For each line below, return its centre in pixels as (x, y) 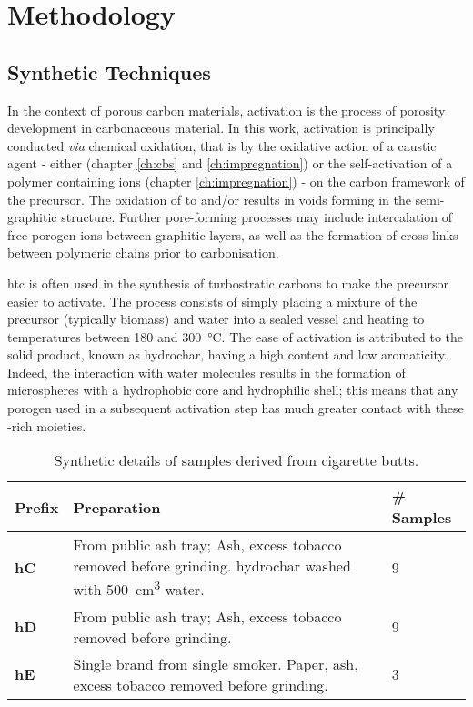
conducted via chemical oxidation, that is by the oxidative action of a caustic (222, 145)
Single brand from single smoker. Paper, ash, (216, 663)
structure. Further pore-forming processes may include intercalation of (257, 217)
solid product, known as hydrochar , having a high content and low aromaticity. (227, 354)
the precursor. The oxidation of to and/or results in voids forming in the (209, 199)
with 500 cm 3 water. (139, 588)
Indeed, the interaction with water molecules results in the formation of (206, 372)
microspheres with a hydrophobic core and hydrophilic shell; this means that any (233, 390)
